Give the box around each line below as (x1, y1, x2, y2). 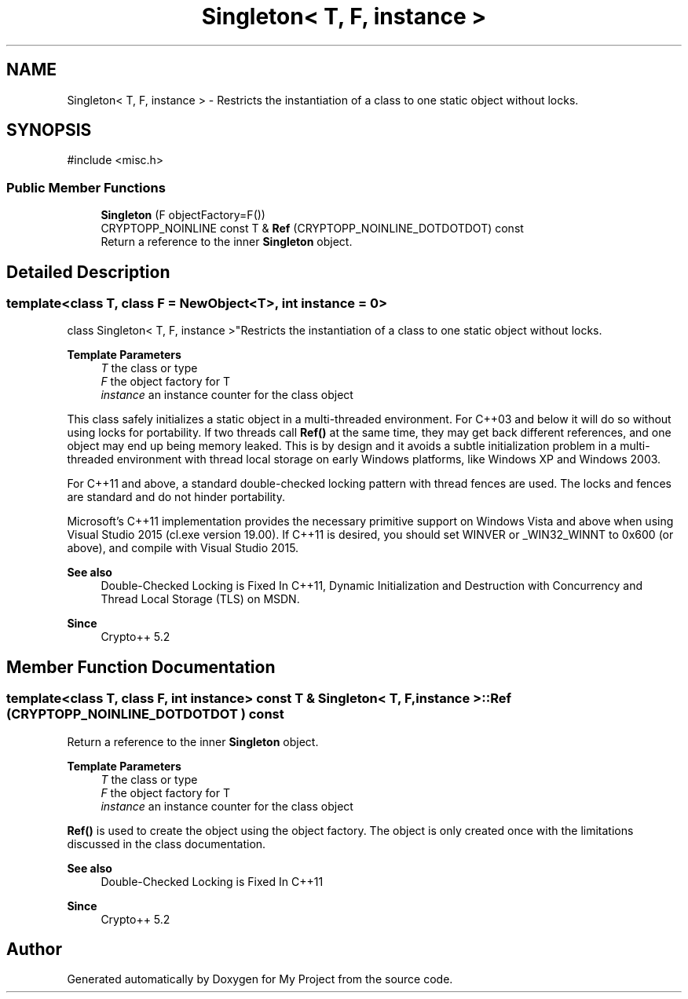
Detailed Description (6, 262, 170, 282)
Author (6, 939, 62, 960)
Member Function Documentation (6, 657, 276, 677)
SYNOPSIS (6, 120, 92, 141)
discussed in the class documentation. (67, 836, 266, 851)
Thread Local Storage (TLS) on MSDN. (101, 592, 300, 606)
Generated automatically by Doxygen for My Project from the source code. (67, 972, 453, 986)
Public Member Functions (6, 179, 166, 196)
